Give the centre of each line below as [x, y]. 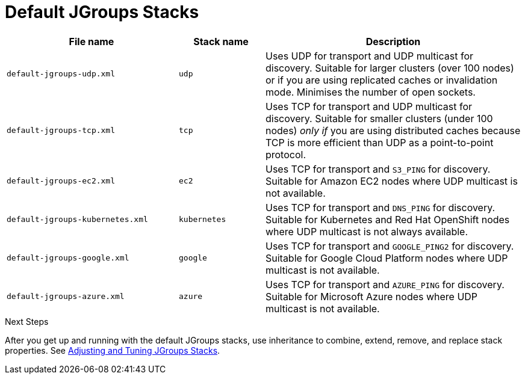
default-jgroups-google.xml [68, 258]
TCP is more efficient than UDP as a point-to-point [379, 142]
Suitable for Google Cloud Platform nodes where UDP [387, 258]
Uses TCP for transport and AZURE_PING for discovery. [385, 284]
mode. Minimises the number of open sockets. [370, 92]
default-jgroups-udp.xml [61, 74]
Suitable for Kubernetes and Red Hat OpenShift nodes [387, 219]
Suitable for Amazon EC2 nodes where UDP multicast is [391, 181]
